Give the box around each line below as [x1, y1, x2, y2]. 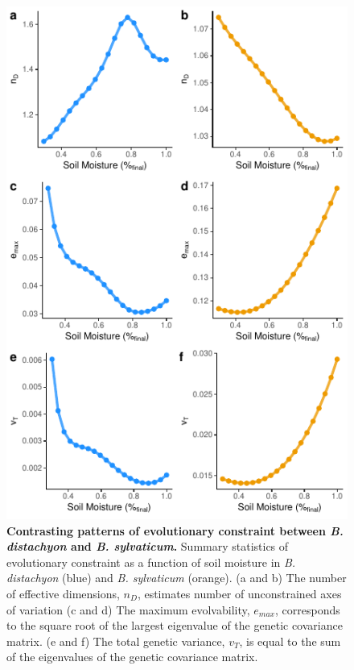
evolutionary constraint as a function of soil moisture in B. [6, 553, 296, 570]
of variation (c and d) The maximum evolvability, [6, 601, 250, 618]
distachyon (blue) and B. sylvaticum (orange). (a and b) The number [6, 569, 347, 586]
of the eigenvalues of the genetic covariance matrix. [6, 648, 258, 665]
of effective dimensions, [6, 585, 120, 601]
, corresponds [275, 601, 340, 618]
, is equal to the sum [239, 632, 341, 649]
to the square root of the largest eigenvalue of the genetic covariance [6, 617, 343, 634]
